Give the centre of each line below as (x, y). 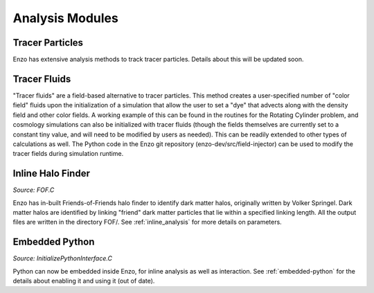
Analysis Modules (66, 18)
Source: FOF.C (34, 190)
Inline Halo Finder (51, 174)
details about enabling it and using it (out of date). (84, 281)
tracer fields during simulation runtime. (68, 154)
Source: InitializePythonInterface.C (62, 258)
